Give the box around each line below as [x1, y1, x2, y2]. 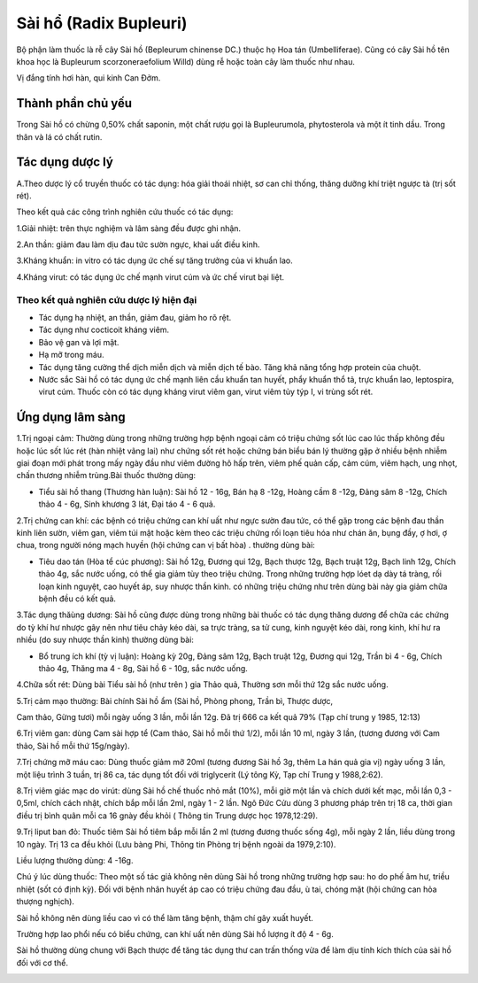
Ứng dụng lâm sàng [16, 410, 126, 425]
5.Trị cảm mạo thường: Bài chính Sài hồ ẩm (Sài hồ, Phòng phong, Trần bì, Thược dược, [16, 695, 334, 706]
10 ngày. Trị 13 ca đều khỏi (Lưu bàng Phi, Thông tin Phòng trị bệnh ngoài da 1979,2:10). [16, 839, 336, 849]
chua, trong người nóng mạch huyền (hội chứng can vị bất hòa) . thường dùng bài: [16, 540, 316, 551]
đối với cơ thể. [16, 957, 68, 968]
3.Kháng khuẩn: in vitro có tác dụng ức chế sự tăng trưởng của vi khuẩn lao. [16, 255, 294, 266]
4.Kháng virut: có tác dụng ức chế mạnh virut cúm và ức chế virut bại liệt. [16, 271, 285, 283]
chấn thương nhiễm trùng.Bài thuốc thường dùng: [16, 470, 197, 481]
